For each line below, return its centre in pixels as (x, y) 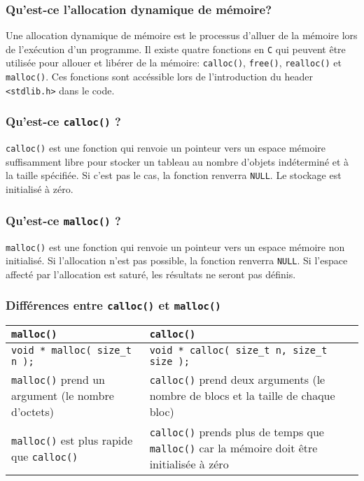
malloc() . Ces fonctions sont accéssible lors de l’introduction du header (159, 77)
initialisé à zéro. (40, 189)
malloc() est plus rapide (72, 440)
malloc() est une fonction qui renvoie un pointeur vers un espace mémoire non (175, 246)
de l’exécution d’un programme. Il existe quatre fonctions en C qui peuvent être (176, 49)
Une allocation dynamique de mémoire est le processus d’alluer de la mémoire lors (182, 35)
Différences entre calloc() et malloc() (113, 305)
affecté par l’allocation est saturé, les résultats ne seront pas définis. (151, 274)
